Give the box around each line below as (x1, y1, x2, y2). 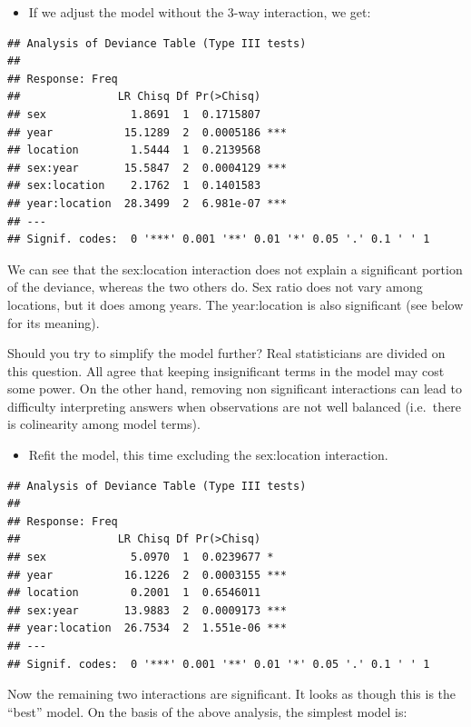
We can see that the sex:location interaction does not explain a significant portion (7, 259, 463, 278)
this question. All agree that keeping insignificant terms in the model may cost (7, 361, 445, 380)
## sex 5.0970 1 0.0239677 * (7, 551, 274, 564)
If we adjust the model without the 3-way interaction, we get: (28, 3, 371, 21)
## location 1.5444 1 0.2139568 (7, 144, 261, 157)
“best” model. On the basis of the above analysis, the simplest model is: (7, 702, 407, 721)
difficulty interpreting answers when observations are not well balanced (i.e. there (7, 396, 461, 415)
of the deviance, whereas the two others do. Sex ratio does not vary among (7, 277, 423, 296)
